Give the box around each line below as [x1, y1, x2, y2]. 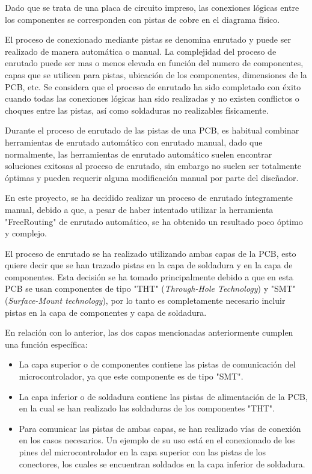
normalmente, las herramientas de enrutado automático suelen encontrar [5, 147, 272, 160]
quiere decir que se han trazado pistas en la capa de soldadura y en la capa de [5, 259, 293, 271]
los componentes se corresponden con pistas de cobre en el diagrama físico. [5, 13, 280, 25]
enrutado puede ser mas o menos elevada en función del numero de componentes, [5, 57, 304, 69]
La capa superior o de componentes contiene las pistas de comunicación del [19, 358, 296, 371]
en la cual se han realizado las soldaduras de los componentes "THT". [19, 402, 275, 414]
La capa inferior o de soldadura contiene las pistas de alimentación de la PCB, [19, 390, 308, 402]
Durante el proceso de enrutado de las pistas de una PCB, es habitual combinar [5, 124, 299, 137]
